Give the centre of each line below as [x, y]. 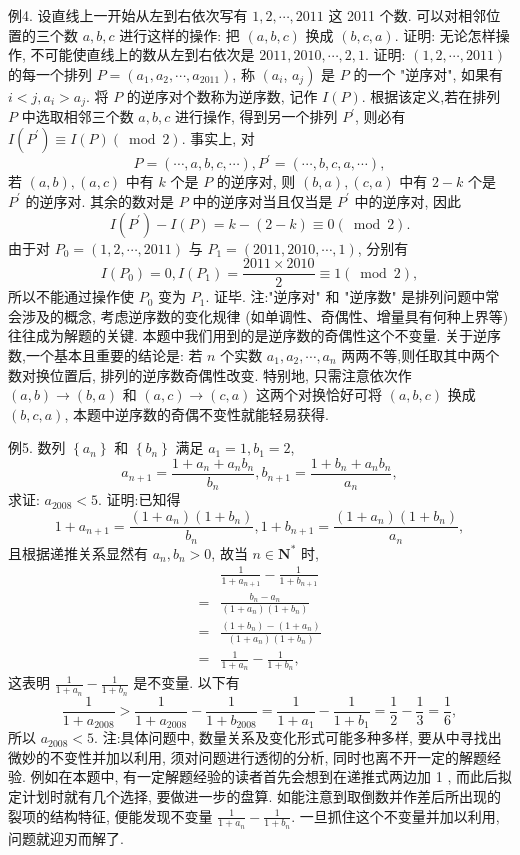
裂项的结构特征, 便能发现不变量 [110, 815]
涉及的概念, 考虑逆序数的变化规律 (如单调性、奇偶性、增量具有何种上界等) [265, 315]
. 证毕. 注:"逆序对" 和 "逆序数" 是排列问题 [338, 296]
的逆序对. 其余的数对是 [100, 200]
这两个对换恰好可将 [319, 394]
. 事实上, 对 [218, 137]
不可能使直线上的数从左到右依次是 [142, 54]
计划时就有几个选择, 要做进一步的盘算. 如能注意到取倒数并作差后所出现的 [261, 795]
